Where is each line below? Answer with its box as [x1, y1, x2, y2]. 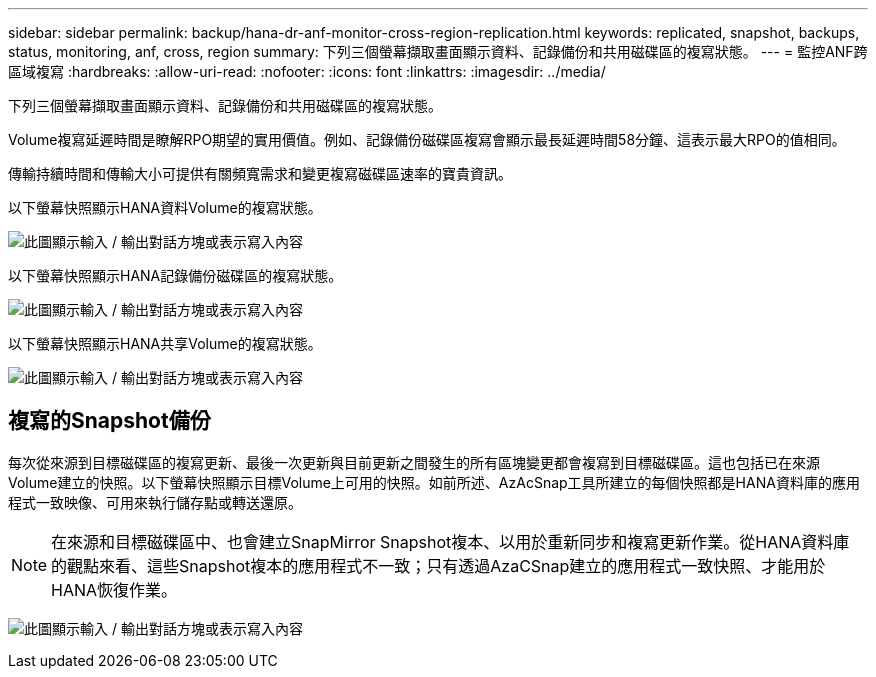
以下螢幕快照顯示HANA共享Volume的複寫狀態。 [8, 335, 322, 352]
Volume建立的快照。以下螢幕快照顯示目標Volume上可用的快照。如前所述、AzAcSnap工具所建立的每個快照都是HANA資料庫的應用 [8, 473, 860, 491]
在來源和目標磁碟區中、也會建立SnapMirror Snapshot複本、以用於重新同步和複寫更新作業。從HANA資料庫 [51, 531, 850, 552]
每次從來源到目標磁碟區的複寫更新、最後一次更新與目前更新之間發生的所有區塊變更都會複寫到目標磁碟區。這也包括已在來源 [8, 453, 820, 471]
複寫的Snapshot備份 [8, 408, 211, 434]
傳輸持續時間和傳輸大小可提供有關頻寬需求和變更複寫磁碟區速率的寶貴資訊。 [8, 165, 512, 182]
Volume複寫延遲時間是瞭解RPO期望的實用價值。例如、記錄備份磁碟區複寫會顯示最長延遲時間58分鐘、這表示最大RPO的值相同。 [8, 131, 846, 148]
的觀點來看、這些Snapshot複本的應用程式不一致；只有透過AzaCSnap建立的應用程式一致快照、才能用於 [51, 555, 826, 576]
